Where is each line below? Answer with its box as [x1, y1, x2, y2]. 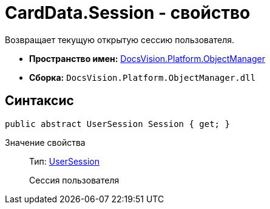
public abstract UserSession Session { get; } [5, 118, 230, 129]
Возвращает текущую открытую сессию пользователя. [5, 34, 235, 45]
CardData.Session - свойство [5, 2, 251, 23]
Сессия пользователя [29, 174, 120, 185]
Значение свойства [5, 137, 86, 148]
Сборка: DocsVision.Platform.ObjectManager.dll [29, 72, 256, 83]
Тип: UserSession [29, 156, 100, 166]
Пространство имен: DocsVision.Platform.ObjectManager [29, 53, 265, 64]
